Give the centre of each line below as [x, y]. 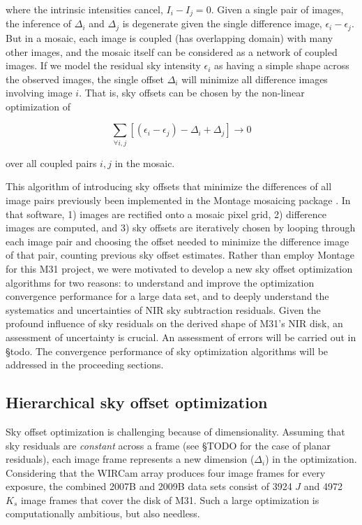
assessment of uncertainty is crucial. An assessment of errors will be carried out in [181, 337]
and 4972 [323, 486]
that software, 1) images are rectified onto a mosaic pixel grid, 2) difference [166, 214]
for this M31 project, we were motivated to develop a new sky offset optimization [179, 268]
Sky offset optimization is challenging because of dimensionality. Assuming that [175, 431]
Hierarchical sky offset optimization [137, 402]
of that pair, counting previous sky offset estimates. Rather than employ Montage [180, 255]
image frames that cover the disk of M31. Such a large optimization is [170, 499]
